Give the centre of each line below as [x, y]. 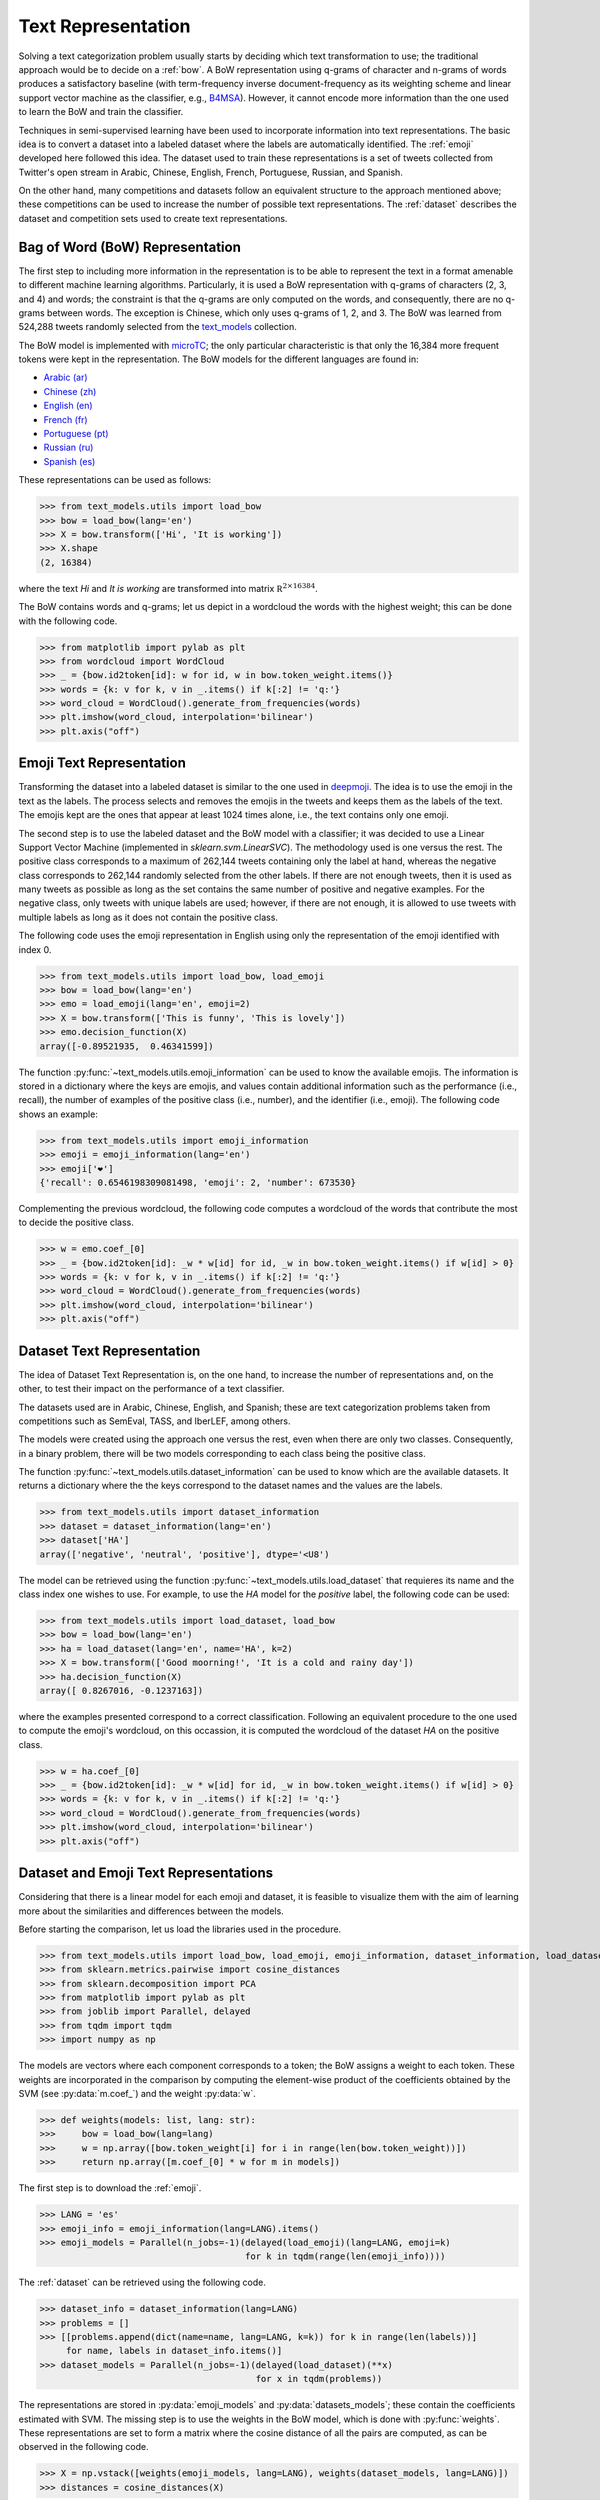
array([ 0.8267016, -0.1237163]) [121, 1690]
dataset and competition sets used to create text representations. [153, 218]
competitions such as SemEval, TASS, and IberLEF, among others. [154, 1421]
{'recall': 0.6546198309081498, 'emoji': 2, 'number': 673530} [198, 1182]
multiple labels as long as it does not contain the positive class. [148, 917]
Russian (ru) [68, 447]
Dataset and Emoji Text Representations [146, 1873]
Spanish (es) [69, 461]
